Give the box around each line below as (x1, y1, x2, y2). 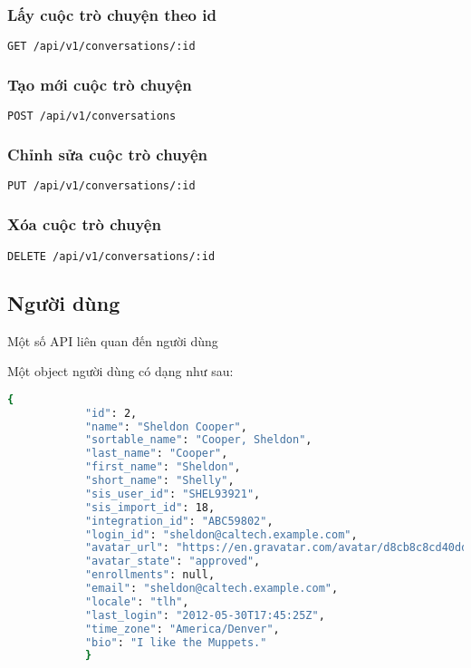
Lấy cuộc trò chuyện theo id (7, 3, 216, 25)
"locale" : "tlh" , (84, 595, 189, 608)
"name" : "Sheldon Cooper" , (84, 420, 247, 433)
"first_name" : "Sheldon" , (84, 460, 241, 474)
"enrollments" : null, (84, 568, 216, 582)
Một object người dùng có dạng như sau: (7, 362, 234, 381)
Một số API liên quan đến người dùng (7, 331, 218, 350)
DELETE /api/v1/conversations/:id (7, 249, 216, 263)
